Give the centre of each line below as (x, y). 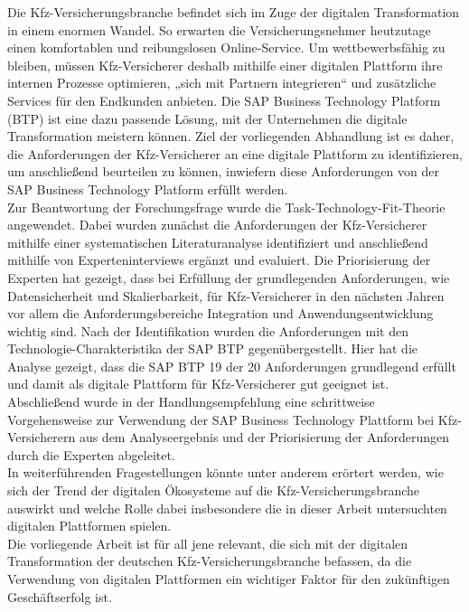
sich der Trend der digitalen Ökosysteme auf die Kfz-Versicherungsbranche (214, 490)
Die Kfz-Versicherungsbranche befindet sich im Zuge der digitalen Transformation (234, 12)
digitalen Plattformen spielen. (89, 526)
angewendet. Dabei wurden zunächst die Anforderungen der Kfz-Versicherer (217, 225)
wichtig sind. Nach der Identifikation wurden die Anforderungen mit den (208, 330)
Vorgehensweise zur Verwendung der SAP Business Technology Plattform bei (221, 419)
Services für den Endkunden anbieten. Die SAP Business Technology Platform (224, 100)
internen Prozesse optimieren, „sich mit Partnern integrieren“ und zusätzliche (222, 83)
